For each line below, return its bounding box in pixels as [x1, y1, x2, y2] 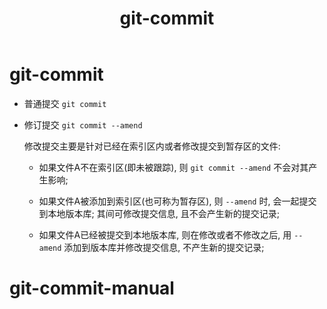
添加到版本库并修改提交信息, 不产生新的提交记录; [63, 241, 265, 253]
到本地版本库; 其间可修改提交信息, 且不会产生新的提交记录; [38, 207, 280, 219]
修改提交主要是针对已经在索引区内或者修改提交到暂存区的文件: [23, 140, 281, 152]
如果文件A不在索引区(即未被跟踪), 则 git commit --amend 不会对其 [38, 161, 309, 173]
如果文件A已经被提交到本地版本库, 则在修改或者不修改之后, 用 [38, 228, 292, 241]
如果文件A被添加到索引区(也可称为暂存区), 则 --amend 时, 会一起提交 [38, 195, 317, 207]
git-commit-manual [9, 277, 175, 300]
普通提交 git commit [23, 97, 107, 109]
